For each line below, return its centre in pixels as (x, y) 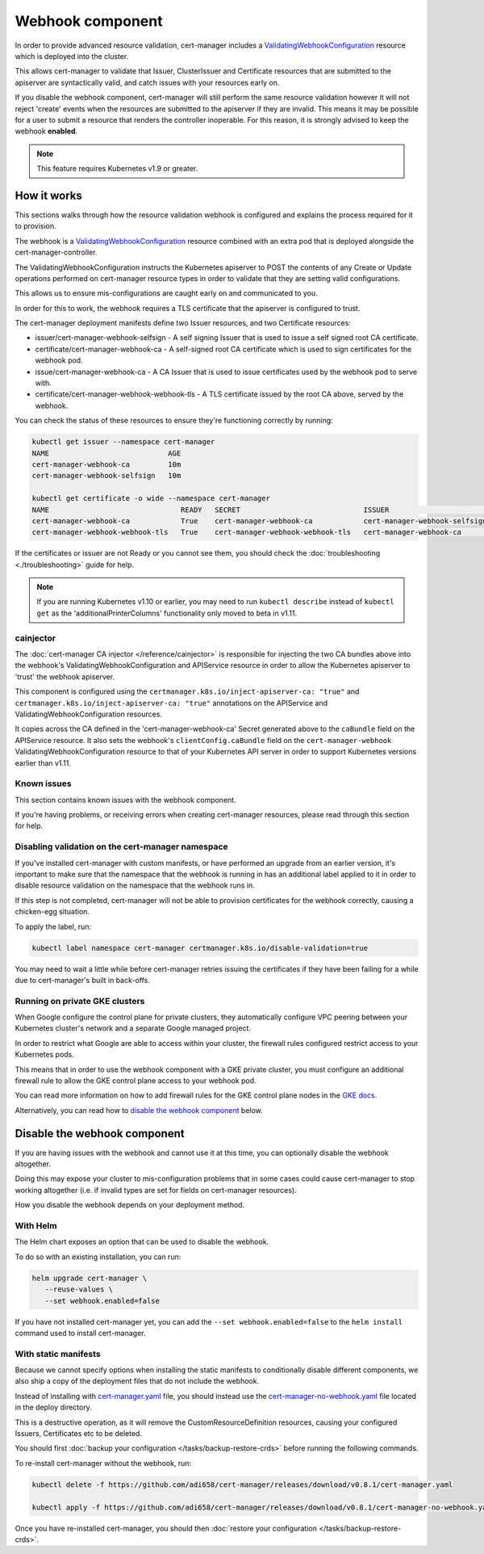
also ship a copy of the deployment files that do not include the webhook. (137, 1381)
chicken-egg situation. (52, 912)
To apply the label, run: (53, 926)
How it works (48, 195)
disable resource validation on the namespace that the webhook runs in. (135, 885)
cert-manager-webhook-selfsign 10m (106, 476)
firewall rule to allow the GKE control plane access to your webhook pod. (136, 1081)
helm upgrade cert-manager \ (90, 1278)
